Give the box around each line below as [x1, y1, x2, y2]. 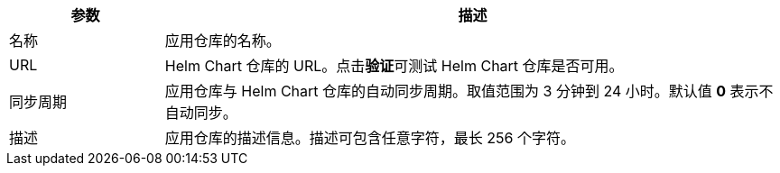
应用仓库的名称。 [164, 32, 281, 50]
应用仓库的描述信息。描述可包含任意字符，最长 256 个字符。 [164, 129, 575, 147]
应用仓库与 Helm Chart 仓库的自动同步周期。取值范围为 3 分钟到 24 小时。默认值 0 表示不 [164, 82, 774, 100]
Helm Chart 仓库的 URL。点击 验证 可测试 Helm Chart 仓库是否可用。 [164, 57, 624, 75]
